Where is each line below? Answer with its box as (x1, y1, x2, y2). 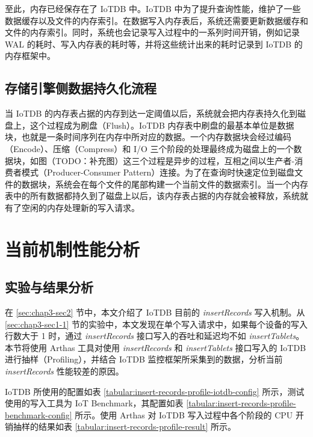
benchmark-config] (5, 408, 72, 421)
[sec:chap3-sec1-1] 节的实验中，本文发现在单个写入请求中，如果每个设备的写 (5, 317, 299, 330)
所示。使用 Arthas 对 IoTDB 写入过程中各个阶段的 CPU (75, 408, 293, 421)
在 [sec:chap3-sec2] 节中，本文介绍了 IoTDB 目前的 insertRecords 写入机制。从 (5, 306, 305, 319)
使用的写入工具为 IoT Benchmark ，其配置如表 (5, 397, 184, 409)
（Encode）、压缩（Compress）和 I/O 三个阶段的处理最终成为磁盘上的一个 (5, 142, 294, 154)
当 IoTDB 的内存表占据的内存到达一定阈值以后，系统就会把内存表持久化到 (5, 107, 298, 120)
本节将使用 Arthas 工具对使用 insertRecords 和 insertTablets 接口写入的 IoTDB (5, 341, 306, 353)
